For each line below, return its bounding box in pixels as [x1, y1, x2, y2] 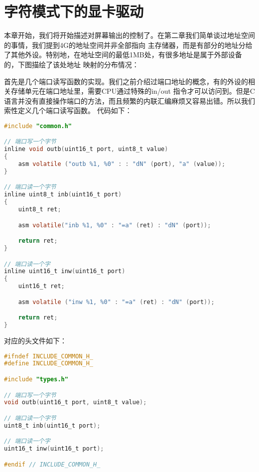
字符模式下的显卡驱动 [4, 1, 144, 21]
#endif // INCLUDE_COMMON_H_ [4, 461, 101, 468]
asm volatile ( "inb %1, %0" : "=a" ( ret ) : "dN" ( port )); [18, 221, 211, 229]
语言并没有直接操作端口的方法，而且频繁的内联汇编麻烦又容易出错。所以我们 [4, 95, 255, 106]
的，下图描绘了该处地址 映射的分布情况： [4, 59, 139, 69]
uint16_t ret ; [18, 283, 65, 290]
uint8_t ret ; [18, 206, 61, 213]
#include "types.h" [4, 375, 68, 383]
